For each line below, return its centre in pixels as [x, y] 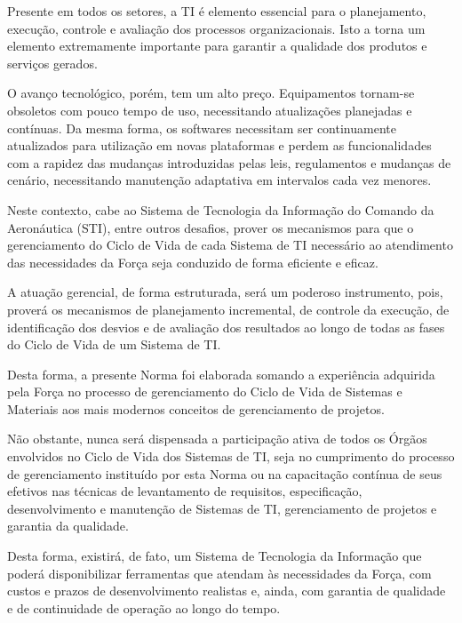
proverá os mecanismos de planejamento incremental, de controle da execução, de [228, 309]
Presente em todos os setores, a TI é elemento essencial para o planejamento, [217, 11]
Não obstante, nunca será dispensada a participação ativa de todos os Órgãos [217, 439]
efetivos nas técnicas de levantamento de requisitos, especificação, [185, 491]
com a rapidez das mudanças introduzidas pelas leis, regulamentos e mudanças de [229, 162]
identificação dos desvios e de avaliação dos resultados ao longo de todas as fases [226, 327]
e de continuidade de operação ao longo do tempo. [144, 607]
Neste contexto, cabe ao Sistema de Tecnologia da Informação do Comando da [221, 209]
